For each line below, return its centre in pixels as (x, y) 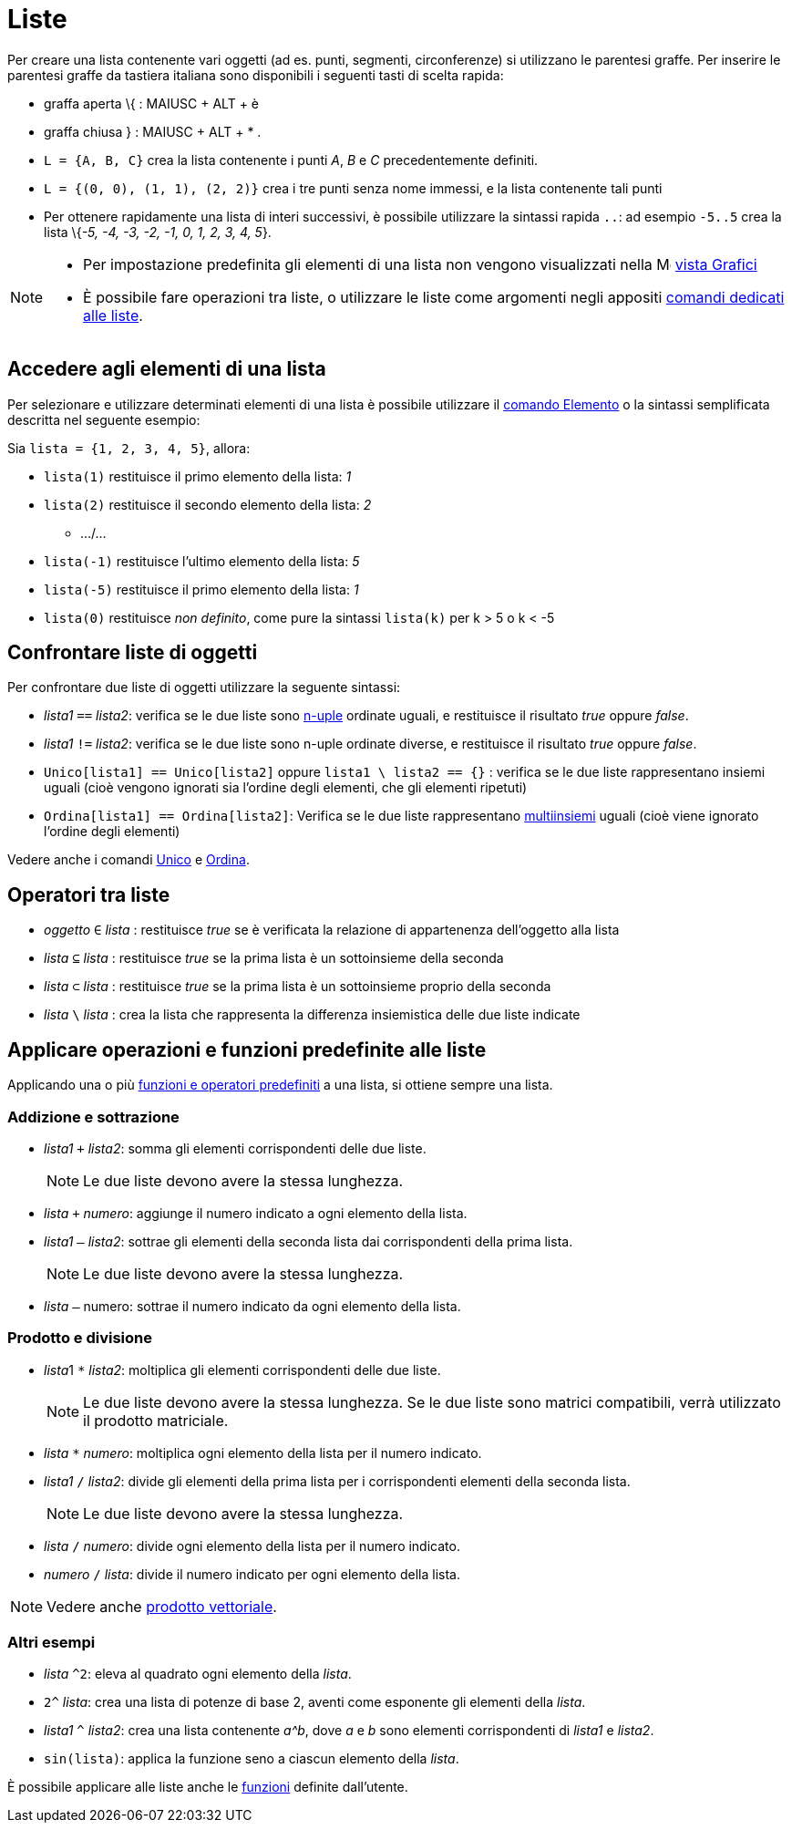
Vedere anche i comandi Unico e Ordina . (129, 860)
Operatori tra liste (89, 894)
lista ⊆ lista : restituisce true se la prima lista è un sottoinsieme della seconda (274, 958)
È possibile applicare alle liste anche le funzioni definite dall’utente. (208, 1787)
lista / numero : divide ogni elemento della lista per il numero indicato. (252, 1546)
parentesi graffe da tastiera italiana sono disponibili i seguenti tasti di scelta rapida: (256, 75)
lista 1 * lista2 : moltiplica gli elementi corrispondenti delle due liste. (242, 1370)
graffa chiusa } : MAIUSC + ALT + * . (153, 131)
